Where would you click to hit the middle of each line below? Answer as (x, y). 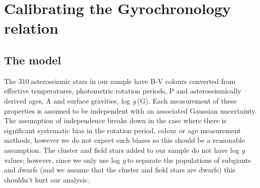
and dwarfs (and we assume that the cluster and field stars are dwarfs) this (120, 170)
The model (33, 60)
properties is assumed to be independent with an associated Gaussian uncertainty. (131, 110)
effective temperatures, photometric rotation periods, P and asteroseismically (123, 91)
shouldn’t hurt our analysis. (47, 179)
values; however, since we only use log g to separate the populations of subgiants (127, 160)
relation (31, 28)
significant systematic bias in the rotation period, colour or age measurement (122, 130)
